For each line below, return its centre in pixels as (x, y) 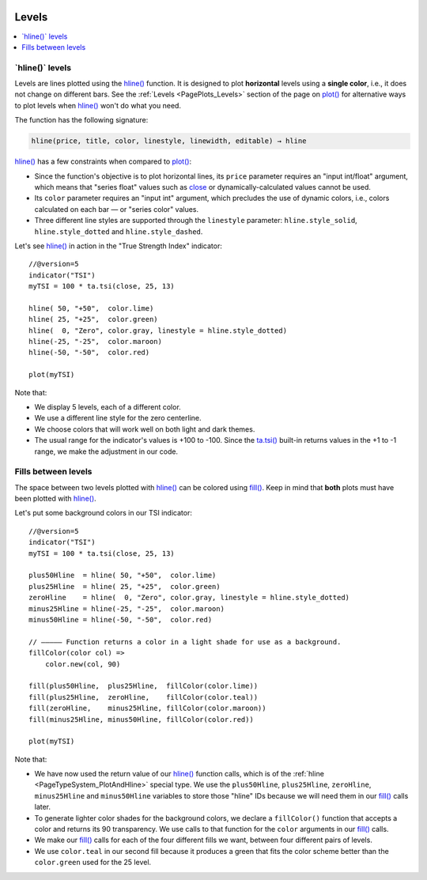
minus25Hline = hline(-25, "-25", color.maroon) (127, 608)
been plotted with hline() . (55, 499)
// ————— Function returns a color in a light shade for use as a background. (185, 642)
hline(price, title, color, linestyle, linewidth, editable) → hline (169, 141)
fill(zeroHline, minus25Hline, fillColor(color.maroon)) (147, 708)
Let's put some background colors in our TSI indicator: (104, 513)
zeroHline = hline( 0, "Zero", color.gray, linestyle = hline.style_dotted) (189, 598)
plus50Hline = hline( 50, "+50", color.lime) (123, 576)
